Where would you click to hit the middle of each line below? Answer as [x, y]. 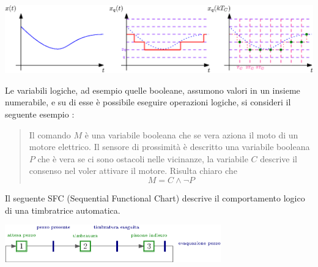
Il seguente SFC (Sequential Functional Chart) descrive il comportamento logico [155, 197]
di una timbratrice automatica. [63, 210]
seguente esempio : [40, 114]
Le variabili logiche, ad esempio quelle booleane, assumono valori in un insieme [153, 90]
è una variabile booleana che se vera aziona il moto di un [191, 134]
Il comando [50, 134]
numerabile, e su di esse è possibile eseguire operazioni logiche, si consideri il [148, 102]
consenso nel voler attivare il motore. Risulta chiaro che [133, 171]
